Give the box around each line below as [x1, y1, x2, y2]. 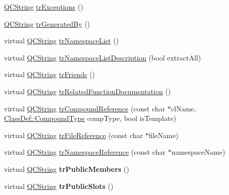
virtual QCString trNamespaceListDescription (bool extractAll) [4, 52, 201, 62]
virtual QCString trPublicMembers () [4, 163, 129, 174]
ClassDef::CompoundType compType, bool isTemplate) [4, 113, 176, 123]
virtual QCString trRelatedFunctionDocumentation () [4, 86, 171, 96]
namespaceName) [171, 147, 225, 157]
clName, [171, 103, 196, 113]
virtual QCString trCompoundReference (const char [4, 103, 165, 113]
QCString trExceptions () [4, 2, 83, 12]
